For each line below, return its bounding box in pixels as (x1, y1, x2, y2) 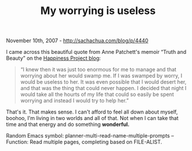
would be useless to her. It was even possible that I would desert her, (20, 78, 187, 85)
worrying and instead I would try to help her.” (20, 97, 129, 104)
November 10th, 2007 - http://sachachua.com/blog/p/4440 (6, 37, 149, 44)
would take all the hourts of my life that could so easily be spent (20, 91, 174, 98)
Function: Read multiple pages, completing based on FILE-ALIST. (6, 139, 162, 146)
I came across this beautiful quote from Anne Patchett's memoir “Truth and (6, 49, 187, 56)
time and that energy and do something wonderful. (6, 121, 130, 128)
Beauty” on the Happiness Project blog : (6, 54, 101, 62)
